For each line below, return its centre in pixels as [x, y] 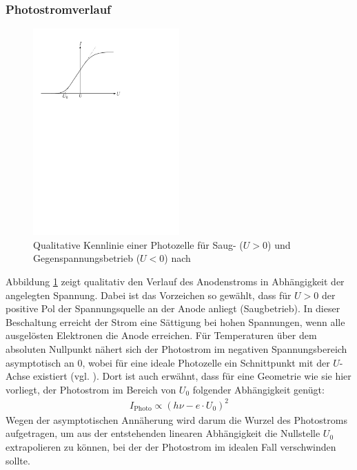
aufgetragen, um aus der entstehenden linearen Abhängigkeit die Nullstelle [163, 433]
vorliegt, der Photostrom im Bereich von [91, 389]
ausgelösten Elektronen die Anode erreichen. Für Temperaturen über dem [161, 335]
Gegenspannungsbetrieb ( [87, 258]
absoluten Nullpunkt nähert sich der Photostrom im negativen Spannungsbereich [176, 348]
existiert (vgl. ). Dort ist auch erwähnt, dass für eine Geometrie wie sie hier [192, 376]
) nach [177, 258]
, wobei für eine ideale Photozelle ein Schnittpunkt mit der [206, 362]
